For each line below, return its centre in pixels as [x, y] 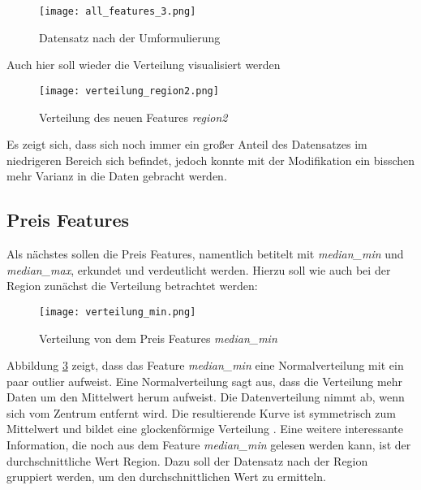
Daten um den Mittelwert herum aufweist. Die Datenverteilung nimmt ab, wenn [206, 397]
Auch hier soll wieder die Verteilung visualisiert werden [144, 65]
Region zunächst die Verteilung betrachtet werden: [132, 286]
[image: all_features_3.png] [118, 11]
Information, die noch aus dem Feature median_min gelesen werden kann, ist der [209, 445]
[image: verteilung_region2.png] [129, 91]
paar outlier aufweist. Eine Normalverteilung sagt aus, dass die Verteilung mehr [205, 381]
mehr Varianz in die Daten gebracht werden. [117, 176]
